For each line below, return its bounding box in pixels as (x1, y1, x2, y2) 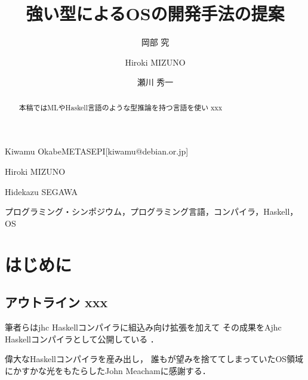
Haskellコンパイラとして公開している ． (5, 332, 159, 345)
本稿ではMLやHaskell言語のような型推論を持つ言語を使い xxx (19, 102, 222, 112)
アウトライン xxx (5, 293, 108, 311)
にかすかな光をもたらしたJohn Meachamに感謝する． (5, 364, 211, 376)
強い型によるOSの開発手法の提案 (26, 1, 285, 26)
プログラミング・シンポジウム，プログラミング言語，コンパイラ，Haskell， (5, 205, 298, 218)
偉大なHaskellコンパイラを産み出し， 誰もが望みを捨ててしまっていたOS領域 (5, 353, 304, 365)
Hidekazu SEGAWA (5, 185, 78, 197)
